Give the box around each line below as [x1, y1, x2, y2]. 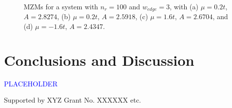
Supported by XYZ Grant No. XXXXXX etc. [4, 95, 141, 105]
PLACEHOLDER [4, 78, 58, 88]
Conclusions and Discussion [4, 50, 195, 70]
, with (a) [169, 1, 199, 11]
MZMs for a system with [24, 1, 99, 11]
